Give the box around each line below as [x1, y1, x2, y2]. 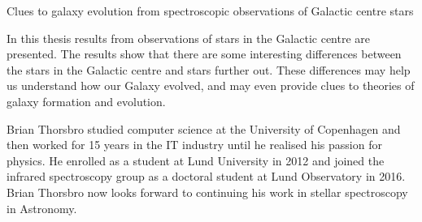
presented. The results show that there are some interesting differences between [7, 45, 402, 62]
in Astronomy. [7, 199, 77, 216]
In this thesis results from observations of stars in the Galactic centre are [7, 29, 371, 46]
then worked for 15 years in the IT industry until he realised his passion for [7, 136, 382, 153]
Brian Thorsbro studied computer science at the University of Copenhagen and [7, 120, 401, 137]
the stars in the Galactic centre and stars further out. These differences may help [7, 61, 411, 78]
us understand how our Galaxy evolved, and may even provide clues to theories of [7, 77, 415, 94]
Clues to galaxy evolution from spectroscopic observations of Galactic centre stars [7, 2, 414, 19]
